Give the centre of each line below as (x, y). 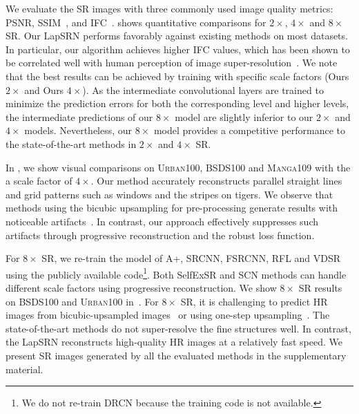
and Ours (44, 90)
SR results (320, 287)
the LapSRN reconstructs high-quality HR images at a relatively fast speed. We (174, 342)
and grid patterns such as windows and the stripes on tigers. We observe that (169, 194)
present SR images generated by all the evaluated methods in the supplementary (176, 355)
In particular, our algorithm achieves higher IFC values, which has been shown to (178, 49)
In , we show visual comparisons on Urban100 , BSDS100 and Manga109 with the (178, 167)
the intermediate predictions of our (79, 116)
